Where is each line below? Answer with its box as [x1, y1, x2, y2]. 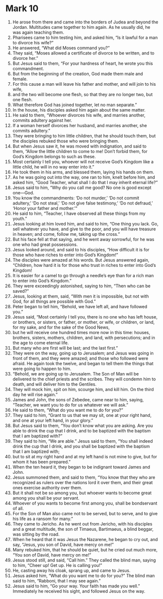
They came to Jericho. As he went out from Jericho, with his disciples [12, 521, 152, 526]
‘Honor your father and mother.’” [12, 205, 78, 211]
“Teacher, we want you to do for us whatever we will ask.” [12, 402, 129, 408]
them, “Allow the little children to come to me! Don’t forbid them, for [12, 148, 147, 154]
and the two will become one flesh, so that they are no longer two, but [12, 91, 153, 97]
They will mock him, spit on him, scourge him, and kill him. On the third [12, 386, 154, 392]
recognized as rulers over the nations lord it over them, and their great [12, 479, 153, 485]
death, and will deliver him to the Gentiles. [12, 381, 97, 387]
